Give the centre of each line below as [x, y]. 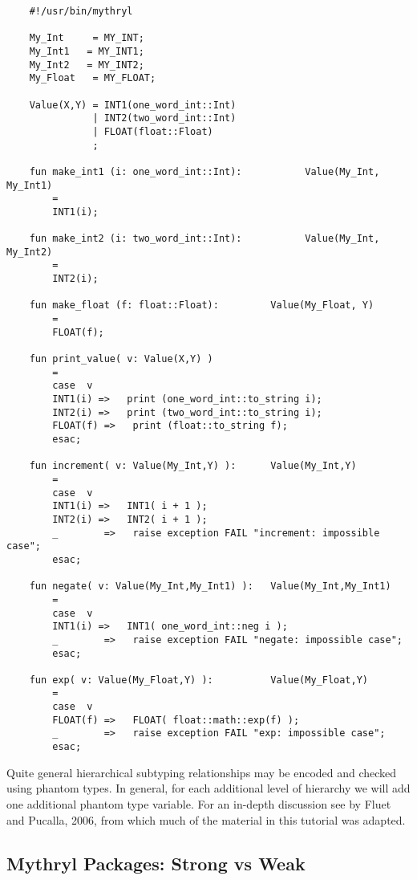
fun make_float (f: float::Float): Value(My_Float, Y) [202, 306]
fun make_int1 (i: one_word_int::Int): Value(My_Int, [204, 171]
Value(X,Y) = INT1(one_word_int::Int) [133, 105]
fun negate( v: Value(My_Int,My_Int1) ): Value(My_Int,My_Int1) [210, 587]
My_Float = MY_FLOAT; [93, 78]
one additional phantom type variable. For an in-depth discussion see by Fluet [199, 803]
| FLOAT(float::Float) [153, 131]
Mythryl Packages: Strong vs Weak [156, 863]
